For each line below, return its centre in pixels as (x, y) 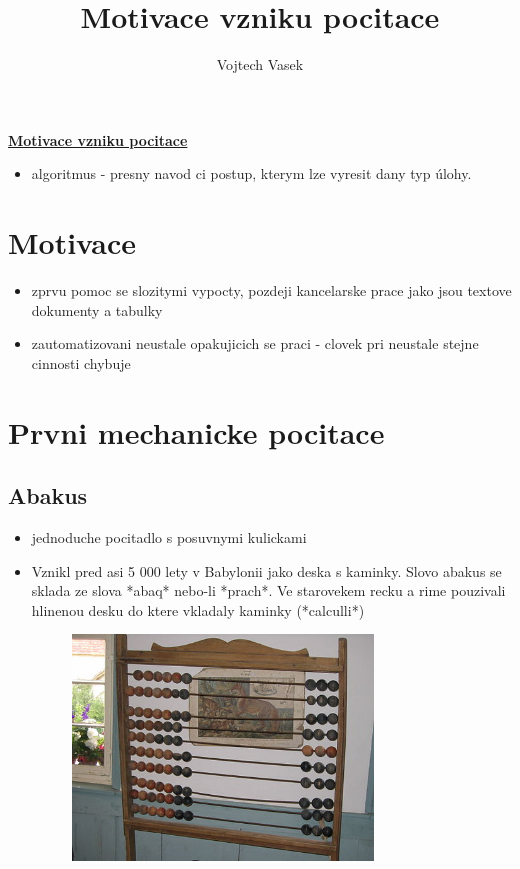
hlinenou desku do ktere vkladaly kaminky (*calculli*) (198, 609)
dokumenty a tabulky (97, 309)
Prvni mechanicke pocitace (196, 431)
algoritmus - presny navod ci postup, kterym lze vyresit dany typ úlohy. (251, 173)
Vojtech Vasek (260, 64)
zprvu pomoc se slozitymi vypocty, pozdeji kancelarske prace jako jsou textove (271, 290)
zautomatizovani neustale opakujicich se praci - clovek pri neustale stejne (255, 343)
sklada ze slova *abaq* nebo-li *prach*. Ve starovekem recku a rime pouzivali (268, 590)
